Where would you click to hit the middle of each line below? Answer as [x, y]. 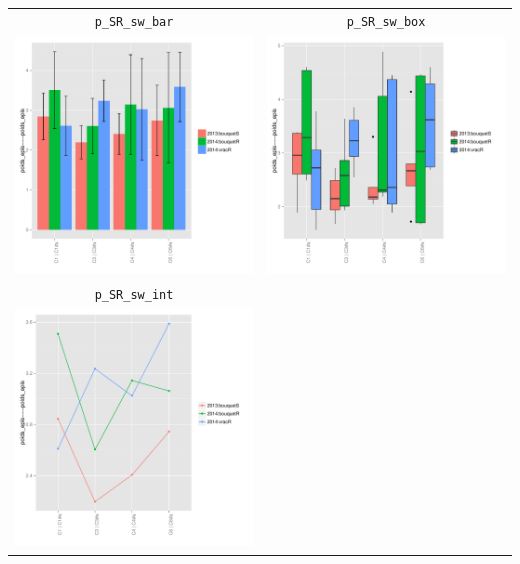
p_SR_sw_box [386, 21]
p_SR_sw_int [134, 294]
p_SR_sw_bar [134, 21]
